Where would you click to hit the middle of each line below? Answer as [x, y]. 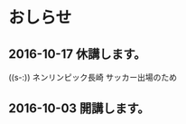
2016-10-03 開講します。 [79, 109]
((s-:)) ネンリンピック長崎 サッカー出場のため [93, 77]
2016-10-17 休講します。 [77, 54]
